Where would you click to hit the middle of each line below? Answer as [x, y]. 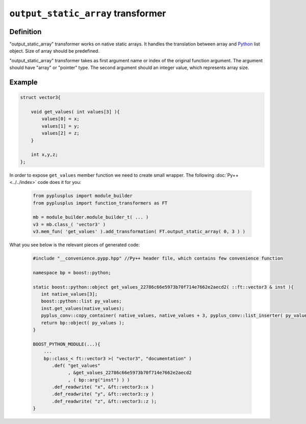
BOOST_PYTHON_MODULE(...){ [67, 344]
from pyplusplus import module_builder [83, 196]
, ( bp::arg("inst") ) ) [99, 380]
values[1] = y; [61, 126]
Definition [25, 31]
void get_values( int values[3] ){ [75, 112]
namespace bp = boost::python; [72, 273]
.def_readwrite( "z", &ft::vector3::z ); [104, 401]
